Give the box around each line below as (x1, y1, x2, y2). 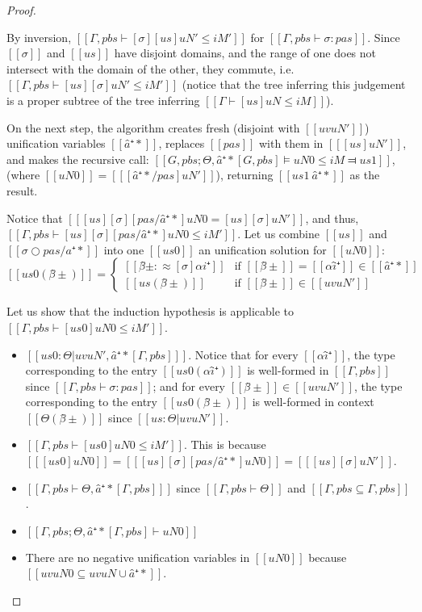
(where (6, 166, 40, 183)
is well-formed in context (252, 393, 374, 410)
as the (349, 166, 380, 183)
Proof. (6, 2, 36, 18)
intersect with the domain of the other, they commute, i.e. (6, 60, 295, 77)
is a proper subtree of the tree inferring (6, 91, 200, 108)
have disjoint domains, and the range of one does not (114, 44, 377, 61)
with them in (258, 135, 324, 152)
